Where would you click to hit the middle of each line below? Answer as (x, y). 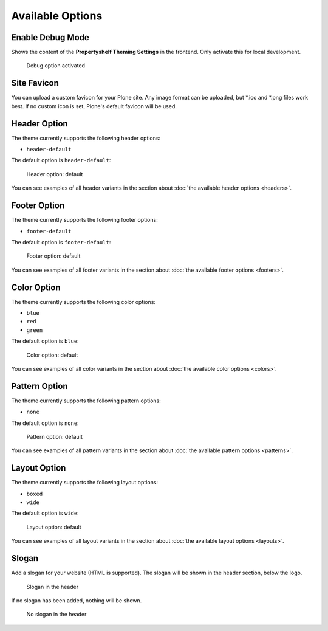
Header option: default (55, 174)
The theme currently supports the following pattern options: (86, 401)
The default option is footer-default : (61, 242)
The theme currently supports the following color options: (84, 302)
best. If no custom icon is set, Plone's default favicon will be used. (94, 106)
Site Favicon (35, 83)
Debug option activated (56, 66)
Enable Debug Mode (50, 37)
